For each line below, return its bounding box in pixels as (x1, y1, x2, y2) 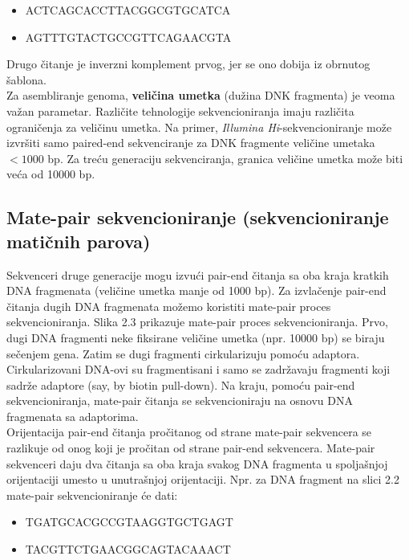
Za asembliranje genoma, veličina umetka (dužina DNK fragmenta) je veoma (6, 87, 395, 104)
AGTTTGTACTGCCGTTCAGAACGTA (25, 28, 232, 45)
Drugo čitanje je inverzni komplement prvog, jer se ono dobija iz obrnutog (6, 55, 371, 72)
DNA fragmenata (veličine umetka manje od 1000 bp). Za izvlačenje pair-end (6, 282, 387, 299)
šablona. (6, 71, 47, 88)
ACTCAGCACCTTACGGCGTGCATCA (25, 2, 231, 18)
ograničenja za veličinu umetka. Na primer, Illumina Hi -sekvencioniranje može (6, 118, 392, 135)
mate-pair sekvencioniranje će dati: (6, 486, 178, 503)
